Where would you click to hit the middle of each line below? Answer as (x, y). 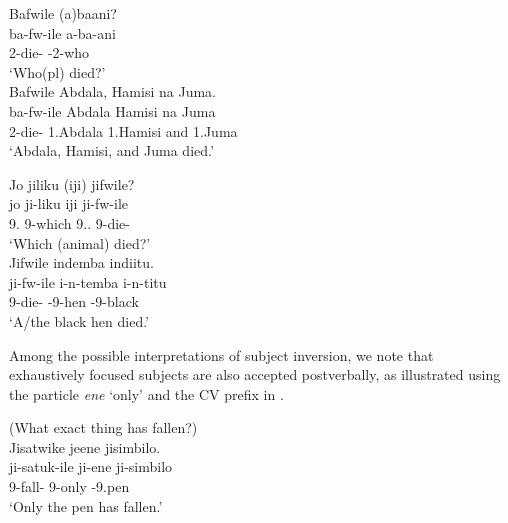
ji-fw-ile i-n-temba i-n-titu (88, 281)
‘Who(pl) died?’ (57, 71)
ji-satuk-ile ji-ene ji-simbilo (91, 466)
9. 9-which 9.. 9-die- (69, 222)
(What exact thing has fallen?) (103, 427)
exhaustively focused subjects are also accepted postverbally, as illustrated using (255, 374)
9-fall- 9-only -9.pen (69, 486)
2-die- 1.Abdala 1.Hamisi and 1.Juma (123, 130)
